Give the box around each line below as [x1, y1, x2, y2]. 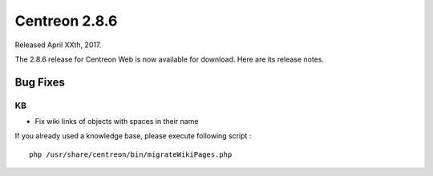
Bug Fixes [14, 75, 66, 89]
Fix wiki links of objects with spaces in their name [34, 117, 199, 126]
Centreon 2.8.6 [14, 12, 118, 30]
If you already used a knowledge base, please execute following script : [14, 131, 252, 141]
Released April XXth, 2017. [14, 40, 102, 50]
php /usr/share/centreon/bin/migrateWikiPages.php [29, 150, 233, 159]
